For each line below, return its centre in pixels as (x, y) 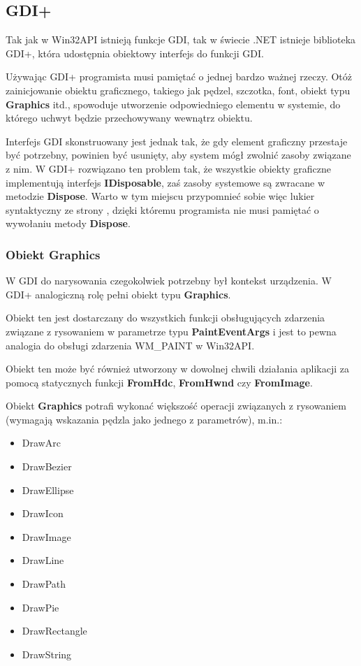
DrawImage (46, 536)
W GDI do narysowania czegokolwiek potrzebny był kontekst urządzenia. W (169, 281)
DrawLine (43, 560)
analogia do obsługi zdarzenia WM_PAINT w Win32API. (130, 345)
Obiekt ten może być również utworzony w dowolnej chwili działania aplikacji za (178, 369)
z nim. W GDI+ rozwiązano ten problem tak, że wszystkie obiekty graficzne (169, 168)
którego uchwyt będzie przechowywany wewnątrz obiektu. (129, 118)
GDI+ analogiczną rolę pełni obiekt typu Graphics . (118, 294)
